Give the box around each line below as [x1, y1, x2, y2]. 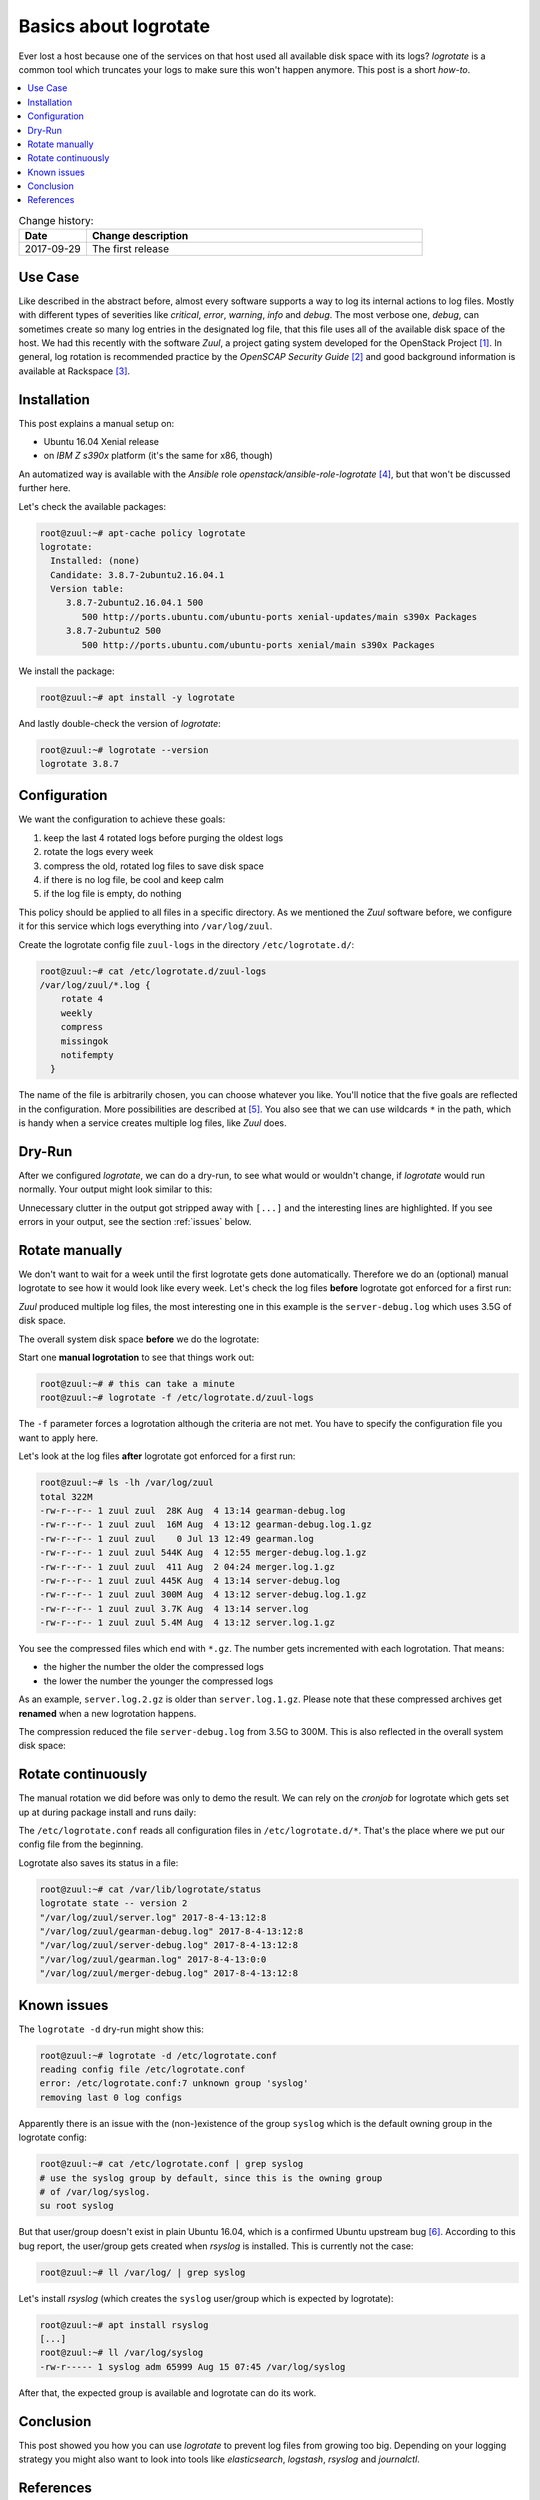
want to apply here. [18, 1431, 99, 1444]
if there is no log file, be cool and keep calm [43, 874, 224, 886]
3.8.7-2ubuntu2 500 [65, 625, 162, 637]
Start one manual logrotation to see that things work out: [18, 1351, 255, 1364]
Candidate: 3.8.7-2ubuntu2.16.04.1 [50, 569, 225, 580]
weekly [60, 1007, 93, 1019]
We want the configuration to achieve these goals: [18, 813, 226, 825]
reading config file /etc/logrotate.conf [39, 2064, 246, 2075]
